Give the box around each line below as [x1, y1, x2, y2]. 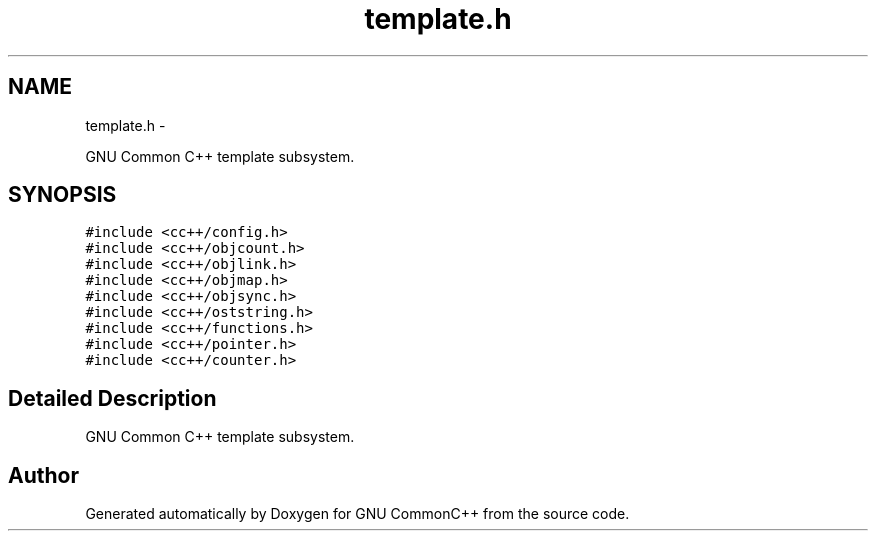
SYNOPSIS [8, 182, 117, 208]
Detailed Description [8, 385, 217, 411]
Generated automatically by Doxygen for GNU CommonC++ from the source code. [85, 505, 630, 523]
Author [8, 462, 79, 488]
